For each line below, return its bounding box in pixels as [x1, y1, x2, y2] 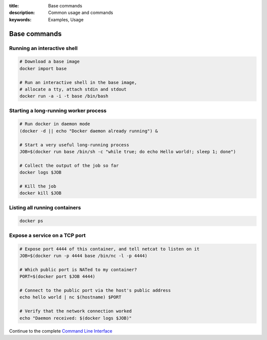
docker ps [19, 218, 44, 224]
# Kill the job [19, 183, 56, 189]
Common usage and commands [48, 10, 113, 16]
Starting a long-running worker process [9, 107, 107, 114]
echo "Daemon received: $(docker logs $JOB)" [19, 315, 132, 321]
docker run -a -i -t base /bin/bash [19, 93, 109, 99]
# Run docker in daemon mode [19, 121, 90, 127]
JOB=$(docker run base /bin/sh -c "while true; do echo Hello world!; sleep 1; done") [19, 149, 236, 154]
